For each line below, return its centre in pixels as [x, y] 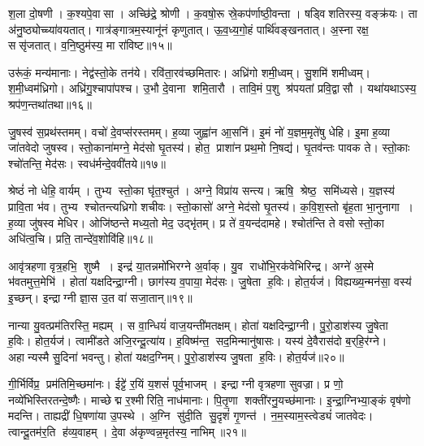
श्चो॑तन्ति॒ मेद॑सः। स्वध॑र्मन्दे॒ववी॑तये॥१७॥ [87, 163]
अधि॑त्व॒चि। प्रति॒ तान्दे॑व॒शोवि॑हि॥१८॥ [81, 238]
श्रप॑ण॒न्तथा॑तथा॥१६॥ [50, 104]
